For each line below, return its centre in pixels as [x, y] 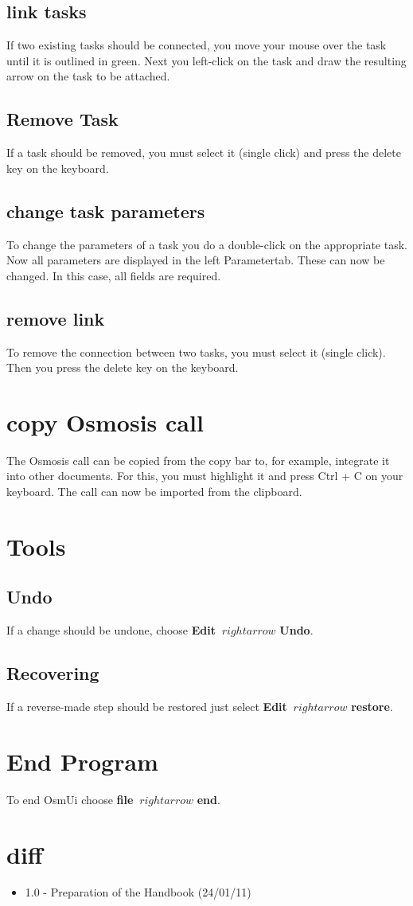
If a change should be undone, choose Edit [111, 630]
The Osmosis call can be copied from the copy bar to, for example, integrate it [198, 460]
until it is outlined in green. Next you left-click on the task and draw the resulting [206, 60]
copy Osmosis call [105, 422]
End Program [82, 761]
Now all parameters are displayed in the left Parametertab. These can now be [196, 260]
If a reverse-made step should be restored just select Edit [147, 707]
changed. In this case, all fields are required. [114, 275]
